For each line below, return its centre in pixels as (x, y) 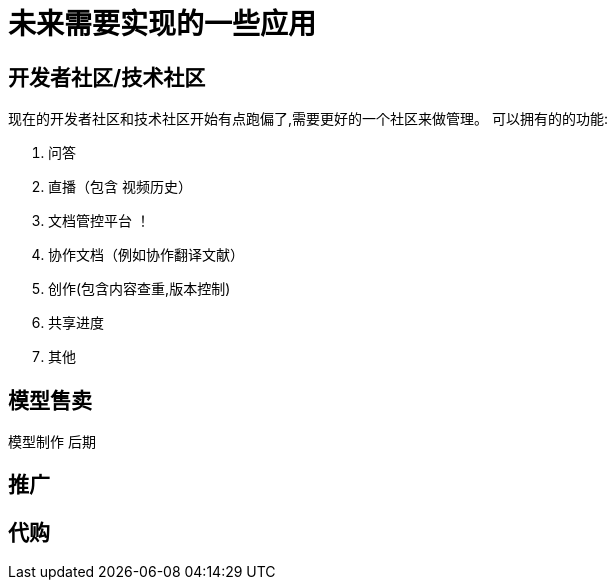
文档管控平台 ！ (99, 221)
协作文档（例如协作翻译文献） (146, 255)
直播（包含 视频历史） (120, 187)
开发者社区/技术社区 (107, 77)
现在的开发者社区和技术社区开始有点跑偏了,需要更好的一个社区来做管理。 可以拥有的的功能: (308, 119)
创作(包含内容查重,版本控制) (139, 289)
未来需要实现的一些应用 (162, 24)
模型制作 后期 (52, 442)
